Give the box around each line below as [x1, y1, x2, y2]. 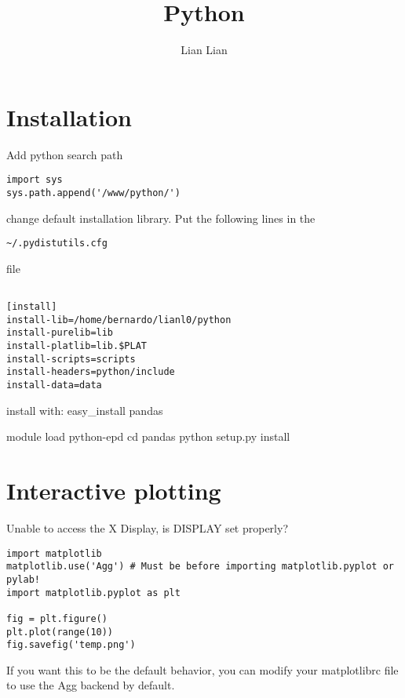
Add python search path [6, 146, 123, 162]
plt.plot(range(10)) [6, 626, 114, 638]
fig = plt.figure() [6, 613, 108, 624]
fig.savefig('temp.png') [6, 639, 136, 651]
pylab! [6, 573, 40, 585]
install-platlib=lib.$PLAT [6, 340, 147, 352]
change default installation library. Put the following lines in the [6, 209, 316, 226]
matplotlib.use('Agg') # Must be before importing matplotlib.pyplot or [6, 561, 394, 573]
